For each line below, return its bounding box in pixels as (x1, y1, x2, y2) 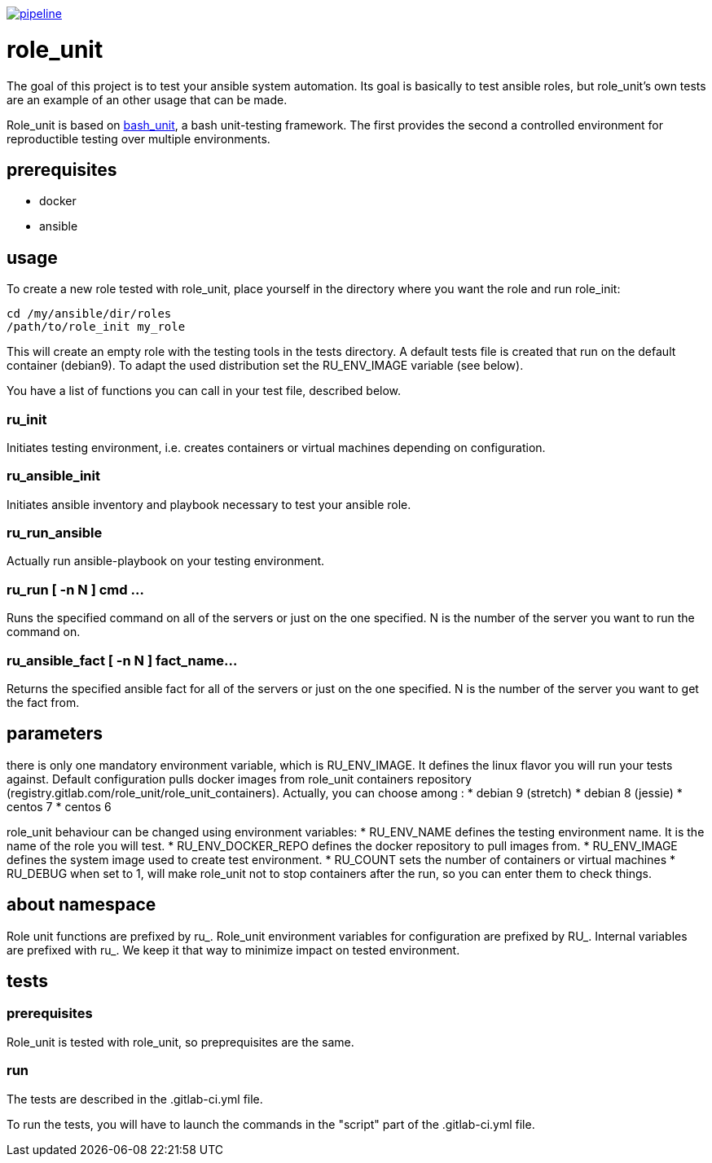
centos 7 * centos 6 (7, 799, 112, 814)
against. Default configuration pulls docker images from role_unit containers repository (7, 771, 472, 786)
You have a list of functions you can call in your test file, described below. (7, 384, 402, 398)
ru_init (7, 410, 47, 428)
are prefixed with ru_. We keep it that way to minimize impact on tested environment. (7, 942, 460, 957)
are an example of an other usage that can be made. (7, 92, 288, 107)
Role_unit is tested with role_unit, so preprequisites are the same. (7, 1034, 354, 1049)
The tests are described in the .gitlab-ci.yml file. (7, 1091, 263, 1106)
